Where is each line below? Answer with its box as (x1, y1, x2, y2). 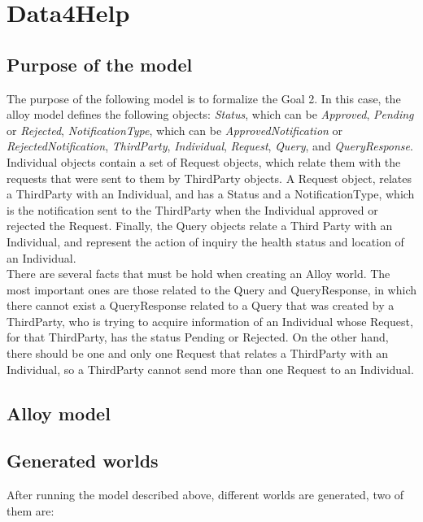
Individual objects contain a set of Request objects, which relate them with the (7, 153, 401, 170)
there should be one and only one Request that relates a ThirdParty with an (7, 345, 389, 362)
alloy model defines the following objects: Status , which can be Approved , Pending (7, 106, 414, 123)
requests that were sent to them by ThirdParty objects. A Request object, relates (7, 169, 412, 186)
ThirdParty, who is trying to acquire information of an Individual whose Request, (7, 312, 413, 329)
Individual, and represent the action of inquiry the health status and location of (7, 233, 404, 250)
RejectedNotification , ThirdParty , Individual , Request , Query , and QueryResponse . (7, 137, 413, 154)
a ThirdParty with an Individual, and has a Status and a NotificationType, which (7, 185, 415, 202)
